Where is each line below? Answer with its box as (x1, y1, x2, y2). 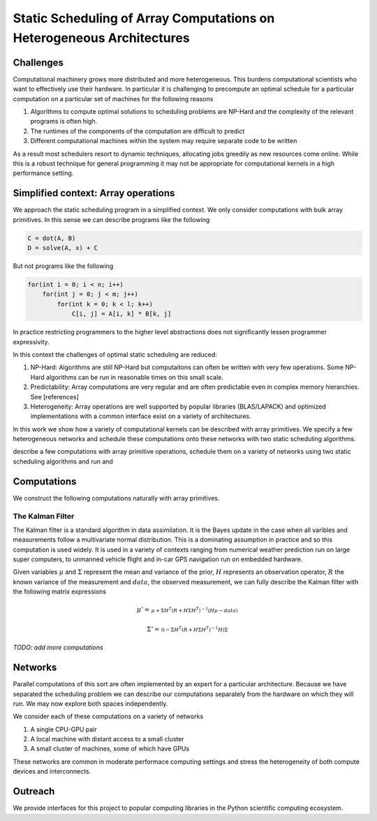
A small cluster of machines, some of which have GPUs (30, 744, 190, 753)
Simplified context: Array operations (13, 187, 175, 199)
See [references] (30, 392, 80, 401)
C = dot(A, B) (27, 234, 76, 242)
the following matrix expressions (13, 587, 107, 596)
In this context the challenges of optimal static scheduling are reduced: (13, 350, 218, 359)
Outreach (13, 785, 55, 797)
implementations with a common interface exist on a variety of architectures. (30, 412, 251, 420)
